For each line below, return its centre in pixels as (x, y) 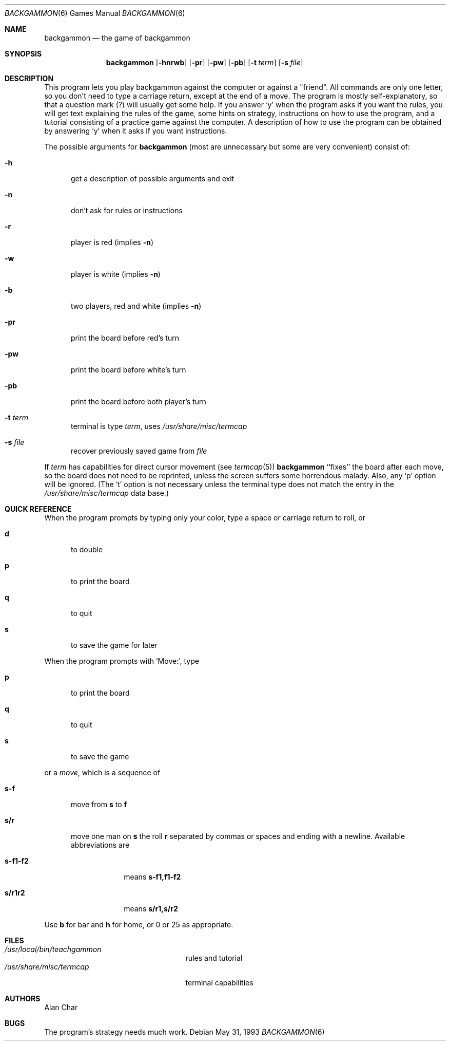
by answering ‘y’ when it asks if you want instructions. (136, 131)
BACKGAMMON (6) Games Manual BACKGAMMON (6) (95, 13)
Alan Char (61, 1007)
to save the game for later (114, 645)
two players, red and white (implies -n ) (136, 306)
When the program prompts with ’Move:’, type (122, 661)
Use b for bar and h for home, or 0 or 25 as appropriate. (139, 925)
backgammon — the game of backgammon (117, 38)
